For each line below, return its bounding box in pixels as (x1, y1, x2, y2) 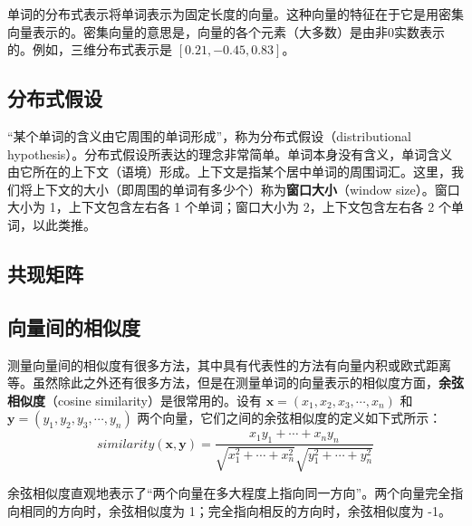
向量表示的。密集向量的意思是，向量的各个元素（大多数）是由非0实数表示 (7, 22, 445, 41)
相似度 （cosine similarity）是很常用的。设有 (7, 390, 262, 409)
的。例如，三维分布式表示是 (7, 40, 172, 59)
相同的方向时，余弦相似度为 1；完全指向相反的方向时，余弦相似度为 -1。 (19, 501, 451, 520)
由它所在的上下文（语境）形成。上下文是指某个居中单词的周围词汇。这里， (7, 162, 451, 181)
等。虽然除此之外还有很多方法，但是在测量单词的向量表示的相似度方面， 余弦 (7, 373, 464, 392)
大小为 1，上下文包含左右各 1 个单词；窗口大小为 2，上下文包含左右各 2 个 (7, 197, 451, 216)
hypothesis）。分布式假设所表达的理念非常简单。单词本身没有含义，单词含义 (7, 144, 453, 163)
